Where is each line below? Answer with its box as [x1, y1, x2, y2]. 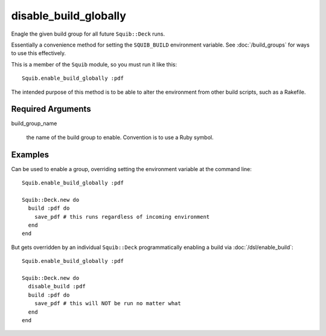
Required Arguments [11, 104, 91, 114]
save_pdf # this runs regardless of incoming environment [34, 213, 210, 220]
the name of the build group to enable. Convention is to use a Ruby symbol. [26, 134, 214, 141]
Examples [11, 149, 50, 160]
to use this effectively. [11, 50, 66, 57]
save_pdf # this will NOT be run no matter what [34, 300, 181, 307]
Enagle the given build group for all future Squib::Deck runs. [11, 30, 165, 37]
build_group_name [11, 120, 57, 127]
